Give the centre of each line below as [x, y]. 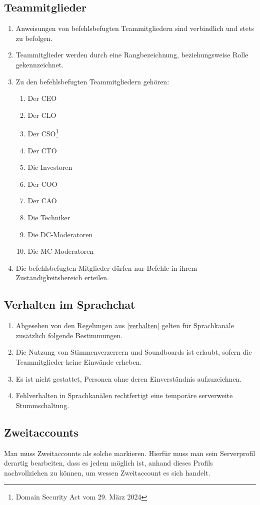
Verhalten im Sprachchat [70, 304]
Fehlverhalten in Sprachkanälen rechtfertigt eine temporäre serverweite [124, 395]
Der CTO [42, 150]
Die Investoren [50, 167]
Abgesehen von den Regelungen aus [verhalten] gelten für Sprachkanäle [125, 325]
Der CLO [42, 115]
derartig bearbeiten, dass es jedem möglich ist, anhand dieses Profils [108, 463]
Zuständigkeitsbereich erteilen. [62, 277]
